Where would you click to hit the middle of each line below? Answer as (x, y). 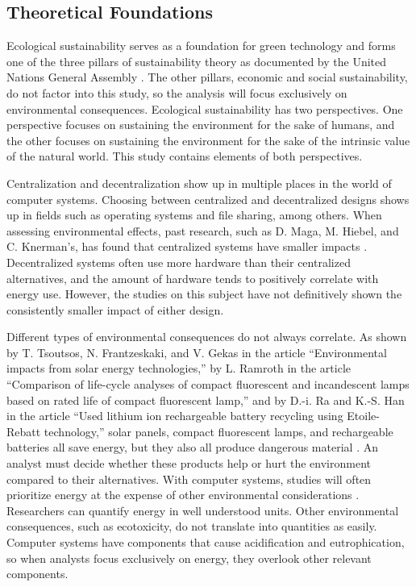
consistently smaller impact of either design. (115, 309)
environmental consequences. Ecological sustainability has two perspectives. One (205, 108)
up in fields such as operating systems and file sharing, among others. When (194, 215)
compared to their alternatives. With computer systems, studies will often (189, 479)
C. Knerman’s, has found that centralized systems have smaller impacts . (187, 246)
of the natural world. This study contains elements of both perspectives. (185, 156)
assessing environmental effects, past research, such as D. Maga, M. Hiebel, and (203, 230)
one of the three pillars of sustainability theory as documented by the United (197, 61)
